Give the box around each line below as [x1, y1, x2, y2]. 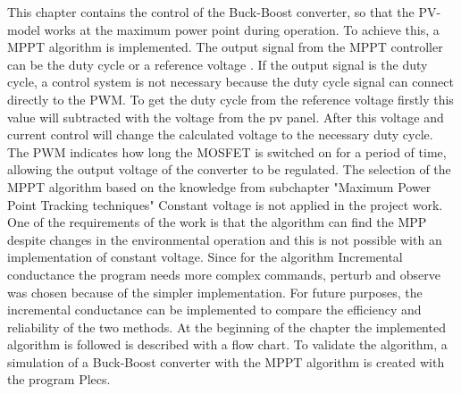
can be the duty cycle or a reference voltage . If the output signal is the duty [7, 54, 428, 73]
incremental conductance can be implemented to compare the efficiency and [7, 300, 422, 319]
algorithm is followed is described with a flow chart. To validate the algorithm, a [7, 335, 448, 354]
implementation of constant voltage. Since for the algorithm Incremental [7, 247, 403, 266]
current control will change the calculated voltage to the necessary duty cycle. [7, 125, 433, 144]
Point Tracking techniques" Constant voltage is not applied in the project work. [7, 195, 443, 214]
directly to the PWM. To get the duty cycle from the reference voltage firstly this [7, 89, 454, 108]
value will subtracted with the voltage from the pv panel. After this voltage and [7, 107, 444, 126]
